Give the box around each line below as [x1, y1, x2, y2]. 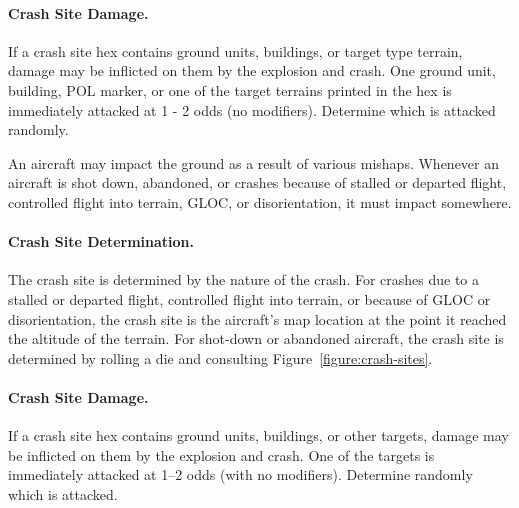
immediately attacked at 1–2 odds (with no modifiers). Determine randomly [8, 464, 473, 485]
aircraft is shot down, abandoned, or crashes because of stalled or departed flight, [8, 172, 507, 193]
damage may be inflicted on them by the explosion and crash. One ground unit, [8, 60, 496, 81]
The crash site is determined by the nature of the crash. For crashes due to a [8, 269, 480, 290]
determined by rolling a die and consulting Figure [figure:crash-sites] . [8, 347, 433, 368]
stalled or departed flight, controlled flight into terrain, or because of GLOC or [8, 288, 491, 309]
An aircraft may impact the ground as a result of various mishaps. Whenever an [8, 152, 500, 173]
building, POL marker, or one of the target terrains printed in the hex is [8, 79, 452, 100]
